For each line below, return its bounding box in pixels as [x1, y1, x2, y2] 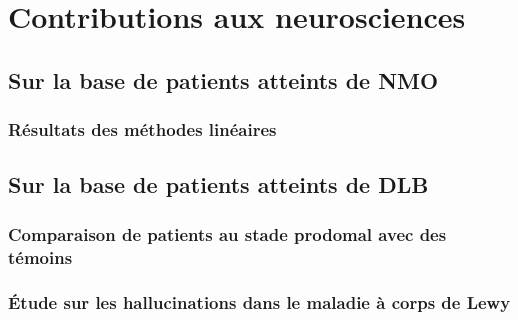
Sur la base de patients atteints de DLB [8, 169, 429, 200]
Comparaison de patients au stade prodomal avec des [8, 221, 447, 246]
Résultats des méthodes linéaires [8, 117, 277, 142]
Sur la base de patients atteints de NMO [8, 64, 439, 95]
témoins [8, 244, 73, 269]
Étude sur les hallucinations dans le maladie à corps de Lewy [8, 290, 511, 315]
